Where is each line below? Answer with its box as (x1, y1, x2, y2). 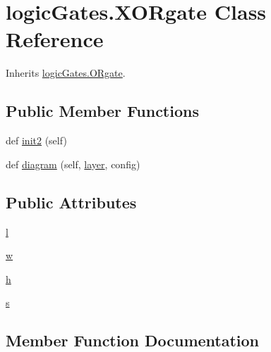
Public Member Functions (6, 100, 199, 122)
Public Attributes (6, 191, 137, 213)
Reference (6, 25, 104, 54)
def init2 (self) (6, 133, 67, 148)
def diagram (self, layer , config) (6, 156, 140, 171)
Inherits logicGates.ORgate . (6, 65, 126, 80)
